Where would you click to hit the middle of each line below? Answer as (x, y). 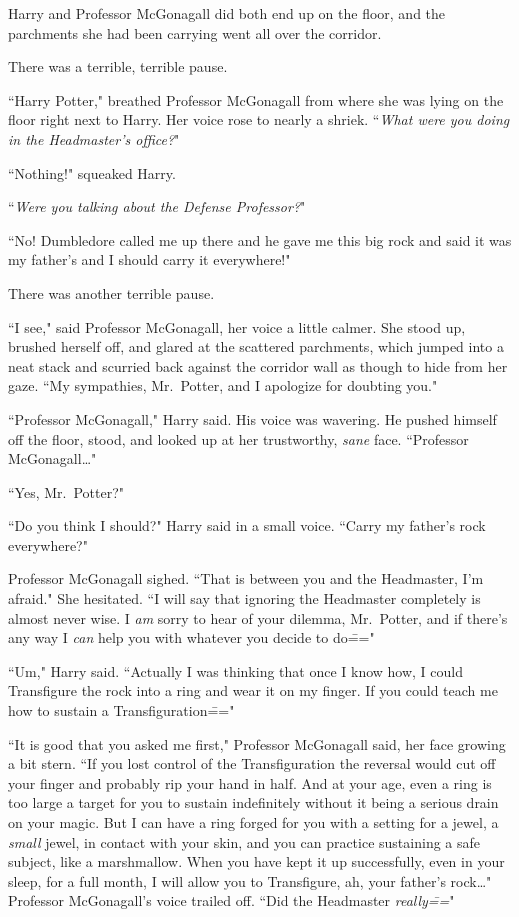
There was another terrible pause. (111, 292)
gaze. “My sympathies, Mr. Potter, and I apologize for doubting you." (223, 385)
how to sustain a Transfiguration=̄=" (121, 710)
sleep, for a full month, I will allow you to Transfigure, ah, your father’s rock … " (250, 880)
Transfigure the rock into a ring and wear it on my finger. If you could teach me (253, 690)
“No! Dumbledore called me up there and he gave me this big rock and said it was (260, 239)
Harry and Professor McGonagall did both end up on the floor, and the (227, 13)
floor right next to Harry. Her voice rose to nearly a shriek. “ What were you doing (259, 119)
